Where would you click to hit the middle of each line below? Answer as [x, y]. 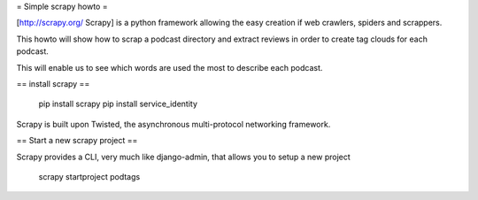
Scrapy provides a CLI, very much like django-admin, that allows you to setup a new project [184, 157]
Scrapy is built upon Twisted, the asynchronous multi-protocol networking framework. [173, 124]
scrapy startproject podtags [89, 176]
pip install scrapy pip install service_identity [118, 104]
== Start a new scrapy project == [77, 141]
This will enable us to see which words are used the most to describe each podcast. [170, 67]
